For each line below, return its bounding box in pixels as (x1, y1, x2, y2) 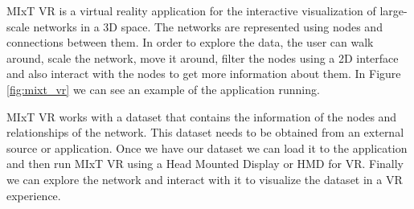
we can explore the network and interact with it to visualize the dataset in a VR (6, 170, 403, 187)
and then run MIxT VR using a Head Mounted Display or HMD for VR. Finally (6, 155, 404, 172)
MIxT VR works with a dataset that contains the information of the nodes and (6, 108, 397, 125)
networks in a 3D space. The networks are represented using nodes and (33, 18, 383, 35)
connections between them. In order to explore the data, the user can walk (6, 34, 374, 51)
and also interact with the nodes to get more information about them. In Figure (6, 65, 401, 82)
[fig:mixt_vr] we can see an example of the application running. (6, 80, 320, 97)
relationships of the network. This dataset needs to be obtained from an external (6, 124, 404, 141)
